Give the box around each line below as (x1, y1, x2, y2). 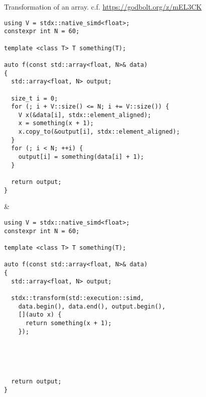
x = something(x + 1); (18, 120, 94, 127)
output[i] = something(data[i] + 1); (18, 153, 144, 161)
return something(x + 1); (25, 319, 112, 327)
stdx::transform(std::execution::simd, (11, 294, 144, 302)
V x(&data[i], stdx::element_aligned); (18, 111, 151, 119)
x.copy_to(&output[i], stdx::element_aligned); (18, 128, 180, 136)
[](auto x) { (18, 311, 62, 319)
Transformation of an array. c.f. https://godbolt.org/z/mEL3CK (4, 2, 202, 12)
